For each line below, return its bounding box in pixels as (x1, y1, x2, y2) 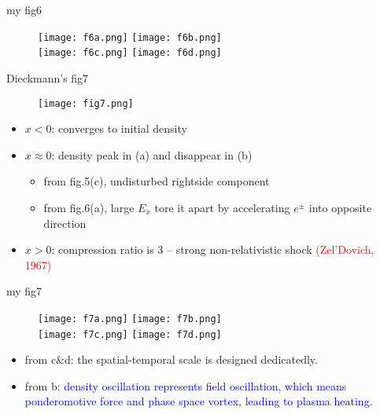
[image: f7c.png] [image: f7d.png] (38, 328, 222, 340)
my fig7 (6, 283, 42, 299)
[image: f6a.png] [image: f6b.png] (38, 31, 222, 43)
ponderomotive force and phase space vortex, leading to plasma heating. (24, 393, 373, 409)
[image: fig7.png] (38, 97, 134, 109)
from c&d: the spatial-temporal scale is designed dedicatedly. (24, 351, 318, 368)
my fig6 (6, 2, 42, 17)
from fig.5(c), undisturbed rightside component (43, 173, 270, 189)
